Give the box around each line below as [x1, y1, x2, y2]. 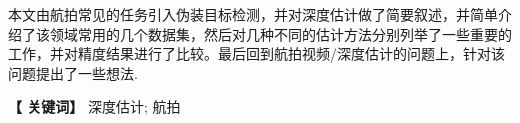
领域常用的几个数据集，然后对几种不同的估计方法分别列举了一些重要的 [49, 23, 512, 44]
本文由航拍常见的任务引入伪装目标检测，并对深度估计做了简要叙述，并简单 [8, 4, 498, 24]
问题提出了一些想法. [8, 62, 138, 83]
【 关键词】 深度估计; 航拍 [8, 96, 181, 117]
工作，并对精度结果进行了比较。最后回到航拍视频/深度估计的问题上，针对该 [8, 43, 505, 64]
